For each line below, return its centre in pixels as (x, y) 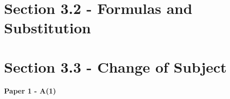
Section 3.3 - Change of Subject (115, 66)
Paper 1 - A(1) (30, 90)
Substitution (47, 28)
